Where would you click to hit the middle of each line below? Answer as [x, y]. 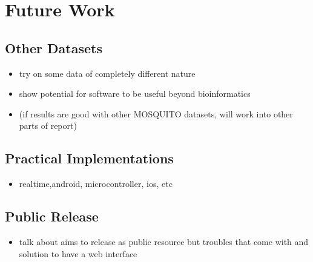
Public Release [52, 216]
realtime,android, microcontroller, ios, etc [96, 184]
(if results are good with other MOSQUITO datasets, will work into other [156, 113]
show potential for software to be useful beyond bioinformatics [135, 93]
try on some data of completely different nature [107, 73]
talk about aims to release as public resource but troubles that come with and [164, 241]
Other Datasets [54, 47]
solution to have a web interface [78, 253]
